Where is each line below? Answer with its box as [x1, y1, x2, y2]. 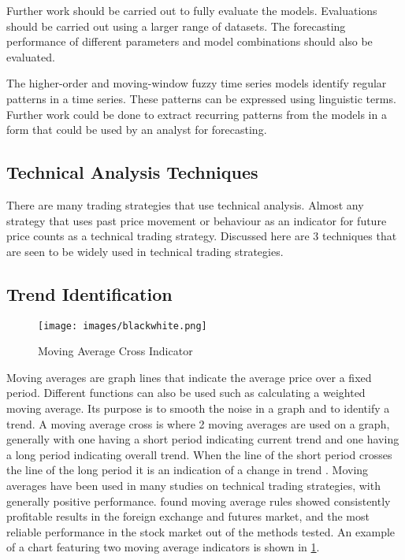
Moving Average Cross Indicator [38, 343, 193, 359]
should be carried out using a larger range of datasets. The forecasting [6, 17, 346, 34]
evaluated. [6, 48, 55, 65]
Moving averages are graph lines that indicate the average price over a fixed [6, 369, 372, 385]
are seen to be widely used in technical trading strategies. [6, 243, 284, 259]
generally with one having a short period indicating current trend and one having [6, 431, 399, 447]
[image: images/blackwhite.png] [38, 320, 207, 332]
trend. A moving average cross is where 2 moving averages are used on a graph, [6, 415, 390, 432]
